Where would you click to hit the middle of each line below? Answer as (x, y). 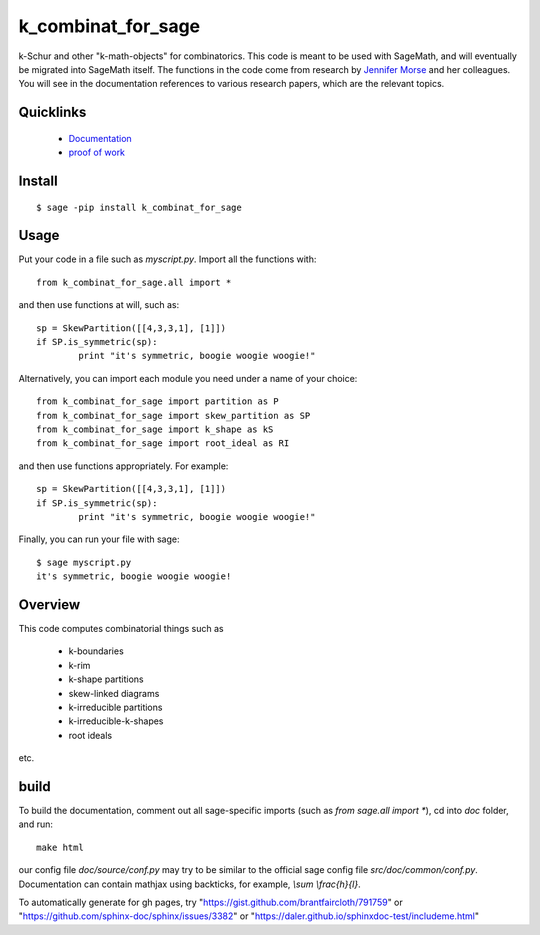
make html (60, 847)
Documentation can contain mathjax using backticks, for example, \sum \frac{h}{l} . (189, 884)
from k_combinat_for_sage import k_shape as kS (155, 429)
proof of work (96, 152)
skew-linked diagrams (114, 693)
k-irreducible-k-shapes (116, 721)
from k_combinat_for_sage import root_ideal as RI (163, 443)
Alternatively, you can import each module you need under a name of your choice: (188, 378)
